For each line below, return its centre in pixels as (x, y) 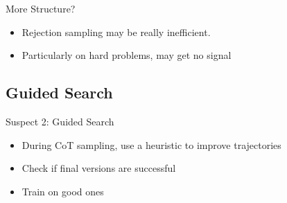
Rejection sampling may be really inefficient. (116, 32)
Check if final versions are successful (99, 168)
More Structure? (41, 8)
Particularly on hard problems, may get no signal (127, 55)
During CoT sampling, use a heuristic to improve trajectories (151, 144)
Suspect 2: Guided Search (60, 121)
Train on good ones (63, 191)
